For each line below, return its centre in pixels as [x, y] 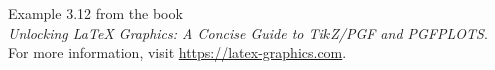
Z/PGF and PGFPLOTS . [409, 32]
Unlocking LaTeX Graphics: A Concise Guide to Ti [165, 32]
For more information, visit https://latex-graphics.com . [177, 52]
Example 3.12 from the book [95, 13]
